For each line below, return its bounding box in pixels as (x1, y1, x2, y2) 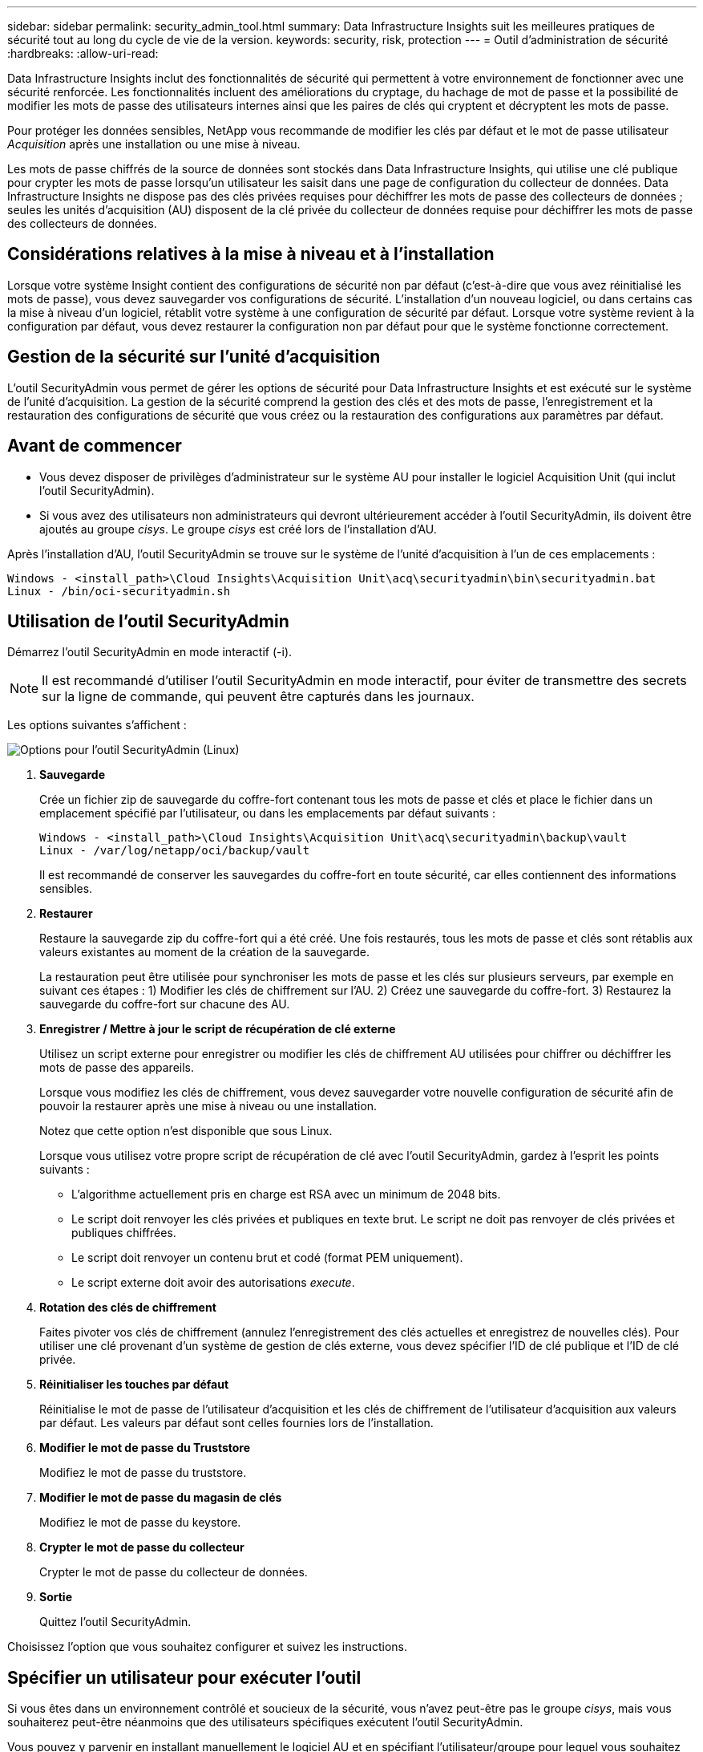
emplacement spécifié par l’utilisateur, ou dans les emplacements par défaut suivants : (39, 806, 495, 821)
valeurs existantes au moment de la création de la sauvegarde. (39, 945, 370, 959)
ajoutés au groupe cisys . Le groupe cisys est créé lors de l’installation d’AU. (39, 521, 437, 536)
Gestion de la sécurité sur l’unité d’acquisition (7, 347, 381, 367)
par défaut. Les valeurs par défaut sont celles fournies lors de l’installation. (39, 1416, 434, 1430)
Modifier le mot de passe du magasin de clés (39, 1490, 282, 1505)
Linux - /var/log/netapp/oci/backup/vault (39, 844, 310, 858)
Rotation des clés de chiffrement (39, 1300, 216, 1315)
